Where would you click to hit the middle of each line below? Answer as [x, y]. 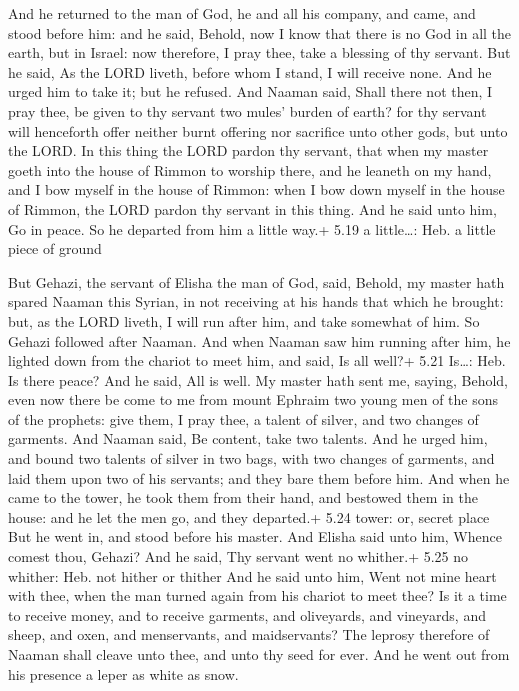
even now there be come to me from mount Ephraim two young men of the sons [253, 399]
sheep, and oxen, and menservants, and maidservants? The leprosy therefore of [249, 634]
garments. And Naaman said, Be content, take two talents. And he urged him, [248, 438]
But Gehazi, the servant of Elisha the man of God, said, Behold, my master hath [256, 281]
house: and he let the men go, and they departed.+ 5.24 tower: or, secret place [249, 516]
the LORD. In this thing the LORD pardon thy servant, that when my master [248, 150]
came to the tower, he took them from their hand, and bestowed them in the [243, 497]
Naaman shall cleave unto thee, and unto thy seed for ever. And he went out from [259, 654]
